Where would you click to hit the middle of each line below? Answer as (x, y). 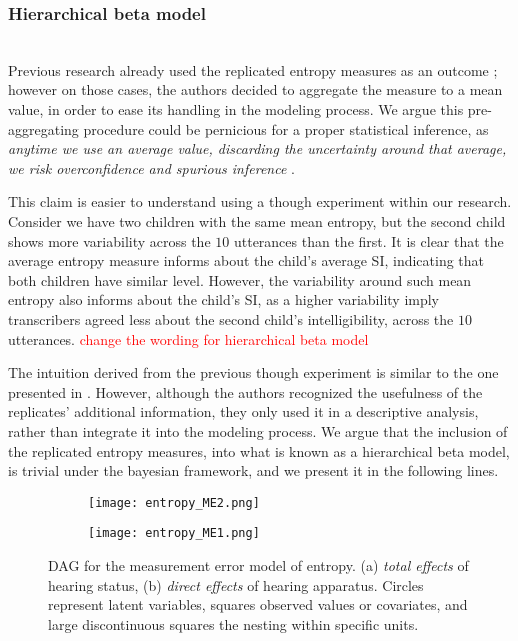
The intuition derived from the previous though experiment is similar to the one (253, 372)
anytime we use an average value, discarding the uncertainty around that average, (257, 148)
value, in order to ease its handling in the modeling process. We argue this (236, 109)
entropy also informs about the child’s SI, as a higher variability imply (224, 299)
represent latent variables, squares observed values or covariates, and (258, 604)
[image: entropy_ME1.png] (174, 533)
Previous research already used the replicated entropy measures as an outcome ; (253, 69)
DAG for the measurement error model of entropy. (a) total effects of (258, 565)
